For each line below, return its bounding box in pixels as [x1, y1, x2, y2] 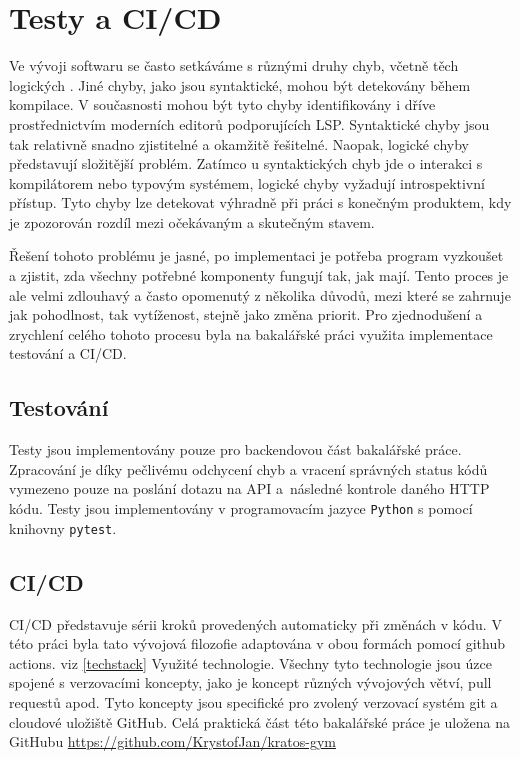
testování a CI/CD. [9, 343, 127, 364]
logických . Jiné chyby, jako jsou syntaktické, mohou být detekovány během [9, 74, 471, 95]
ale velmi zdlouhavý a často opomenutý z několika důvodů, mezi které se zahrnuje [9, 284, 511, 305]
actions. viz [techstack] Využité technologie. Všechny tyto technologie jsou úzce [9, 652, 492, 673]
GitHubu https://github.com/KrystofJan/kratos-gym [9, 731, 336, 752]
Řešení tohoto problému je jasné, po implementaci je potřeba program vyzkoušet [9, 245, 504, 266]
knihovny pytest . [9, 517, 117, 538]
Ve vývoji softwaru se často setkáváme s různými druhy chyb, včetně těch [9, 55, 459, 76]
